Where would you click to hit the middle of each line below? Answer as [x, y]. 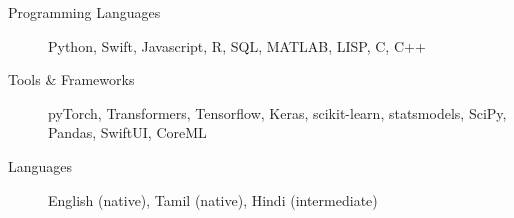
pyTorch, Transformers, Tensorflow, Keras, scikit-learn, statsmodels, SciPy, [277, 112]
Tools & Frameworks [71, 79]
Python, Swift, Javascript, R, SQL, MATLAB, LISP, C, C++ [237, 45]
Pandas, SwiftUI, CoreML [127, 132]
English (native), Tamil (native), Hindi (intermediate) [213, 199]
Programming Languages [84, 12]
